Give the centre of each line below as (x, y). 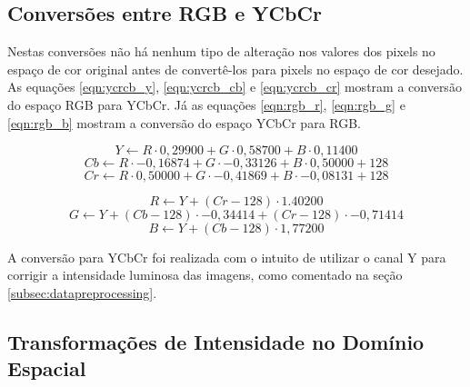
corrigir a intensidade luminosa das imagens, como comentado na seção (205, 275)
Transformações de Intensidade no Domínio (216, 341)
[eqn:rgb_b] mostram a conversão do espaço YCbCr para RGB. (185, 122)
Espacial (47, 368)
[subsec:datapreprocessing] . (82, 292)
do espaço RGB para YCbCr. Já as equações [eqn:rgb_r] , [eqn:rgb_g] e (206, 104)
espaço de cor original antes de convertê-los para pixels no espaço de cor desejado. (235, 69)
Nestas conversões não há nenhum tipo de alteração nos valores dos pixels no (221, 51)
